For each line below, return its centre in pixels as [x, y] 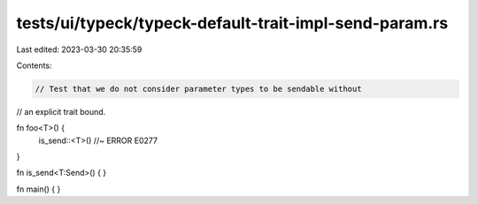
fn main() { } [39, 189]
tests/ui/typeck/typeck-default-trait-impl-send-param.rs [232, 23]
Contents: [34, 65]
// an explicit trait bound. [61, 111]
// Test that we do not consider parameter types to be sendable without [198, 89]
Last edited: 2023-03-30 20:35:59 [79, 49]
